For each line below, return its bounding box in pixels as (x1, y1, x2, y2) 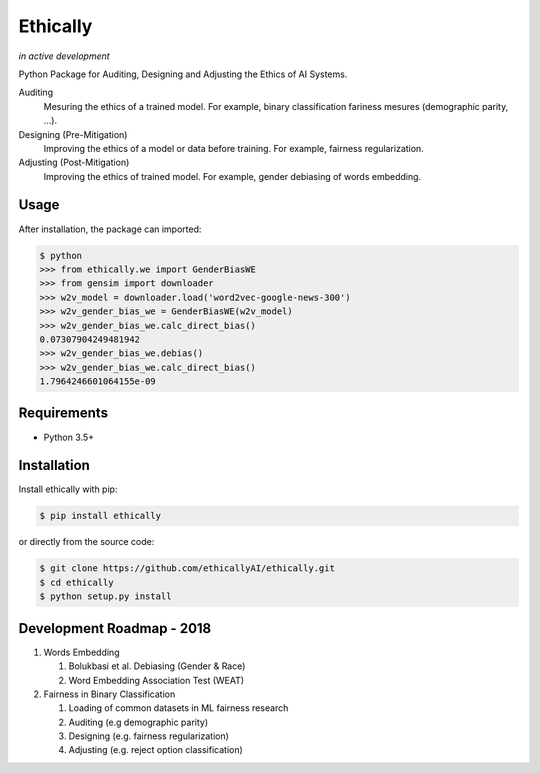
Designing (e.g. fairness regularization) (68, 730, 230, 742)
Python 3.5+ (43, 431, 95, 443)
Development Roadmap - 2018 (18, 620, 212, 637)
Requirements (18, 405, 109, 422)
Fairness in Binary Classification (43, 688, 176, 700)
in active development (18, 50, 110, 62)
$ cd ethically (39, 576, 114, 588)
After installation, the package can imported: (18, 223, 202, 235)
